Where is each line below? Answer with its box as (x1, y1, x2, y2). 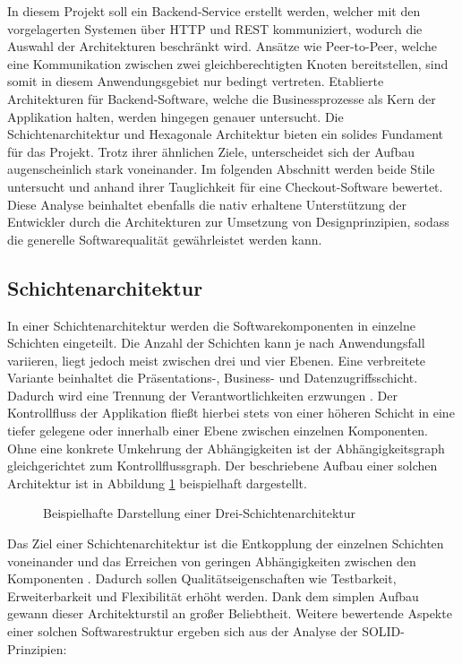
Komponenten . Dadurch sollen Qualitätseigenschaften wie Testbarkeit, (7, 569, 397, 588)
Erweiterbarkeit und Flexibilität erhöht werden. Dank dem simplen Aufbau (7, 586, 419, 605)
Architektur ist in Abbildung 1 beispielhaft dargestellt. (7, 473, 307, 492)
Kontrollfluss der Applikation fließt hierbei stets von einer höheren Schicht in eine (7, 403, 455, 422)
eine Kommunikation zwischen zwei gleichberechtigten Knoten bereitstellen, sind (7, 54, 449, 73)
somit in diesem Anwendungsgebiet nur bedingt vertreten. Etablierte (7, 72, 384, 91)
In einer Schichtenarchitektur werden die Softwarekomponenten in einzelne (7, 315, 415, 334)
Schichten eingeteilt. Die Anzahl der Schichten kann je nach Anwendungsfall (7, 333, 425, 352)
